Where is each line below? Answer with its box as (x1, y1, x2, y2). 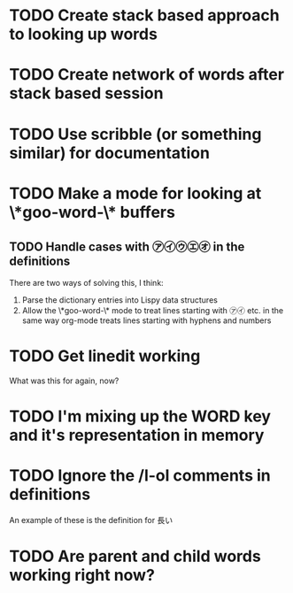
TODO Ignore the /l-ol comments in (9, 466, 272, 485)
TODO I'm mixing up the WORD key (9, 406, 272, 426)
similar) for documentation (9, 142, 211, 163)
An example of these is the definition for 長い (9, 514, 173, 525)
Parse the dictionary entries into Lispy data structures (21, 294, 219, 305)
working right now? (9, 565, 155, 585)
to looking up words (9, 24, 158, 44)
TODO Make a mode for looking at (9, 183, 262, 204)
